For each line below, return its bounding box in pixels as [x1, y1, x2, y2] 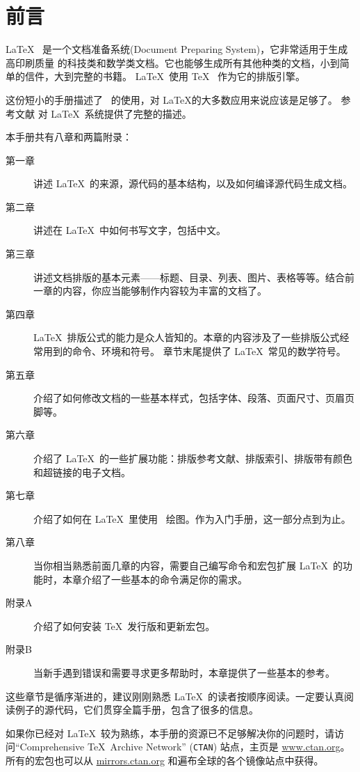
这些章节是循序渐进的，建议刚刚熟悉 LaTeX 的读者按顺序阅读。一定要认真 [6, 688, 345, 703]
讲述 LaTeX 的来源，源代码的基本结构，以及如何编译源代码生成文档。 [33, 176, 353, 191]
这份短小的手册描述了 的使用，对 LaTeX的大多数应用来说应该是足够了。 [6, 92, 338, 107]
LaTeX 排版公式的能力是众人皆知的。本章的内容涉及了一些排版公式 [33, 330, 340, 345]
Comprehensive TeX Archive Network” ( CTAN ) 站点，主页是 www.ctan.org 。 [19, 739, 350, 754]
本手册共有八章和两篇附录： [6, 129, 132, 144]
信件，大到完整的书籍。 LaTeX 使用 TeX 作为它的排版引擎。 [24, 69, 306, 84]
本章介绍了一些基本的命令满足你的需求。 [62, 572, 247, 586]
